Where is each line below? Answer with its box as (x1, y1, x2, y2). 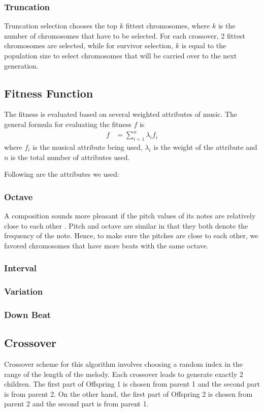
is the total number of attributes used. (11, 151, 130, 162)
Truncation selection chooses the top (4, 20, 118, 31)
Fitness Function (4, 85, 93, 101)
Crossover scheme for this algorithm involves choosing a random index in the (4, 359, 243, 369)
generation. (4, 60, 39, 71)
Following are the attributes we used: (4, 169, 119, 179)
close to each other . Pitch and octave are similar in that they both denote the (4, 220, 248, 231)
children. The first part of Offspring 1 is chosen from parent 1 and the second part (4, 378, 260, 389)
